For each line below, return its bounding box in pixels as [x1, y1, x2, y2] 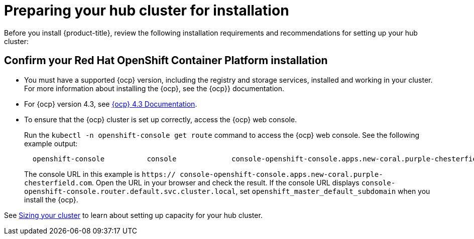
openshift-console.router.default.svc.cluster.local [24, 187, 236, 195]
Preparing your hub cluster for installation [4, 2, 289, 19]
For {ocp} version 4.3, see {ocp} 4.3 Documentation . [24, 99, 197, 108]
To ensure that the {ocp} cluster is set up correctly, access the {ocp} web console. [24, 115, 297, 124]
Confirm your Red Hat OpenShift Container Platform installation [4, 54, 328, 67]
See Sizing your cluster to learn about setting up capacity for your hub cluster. [4, 210, 263, 219]
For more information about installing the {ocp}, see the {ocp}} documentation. [24, 84, 285, 93]
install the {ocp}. [24, 195, 78, 204]
